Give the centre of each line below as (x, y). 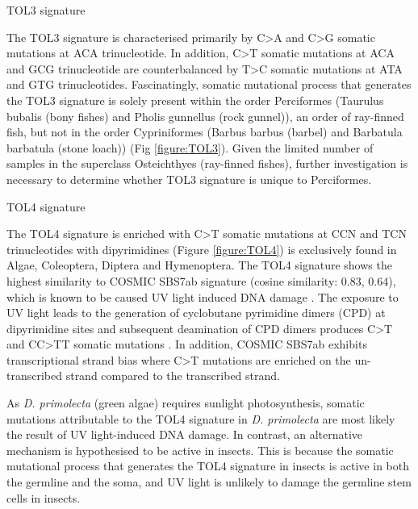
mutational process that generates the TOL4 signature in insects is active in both (208, 466)
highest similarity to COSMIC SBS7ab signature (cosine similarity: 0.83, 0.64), (201, 280)
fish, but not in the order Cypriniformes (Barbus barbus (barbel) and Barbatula (205, 132)
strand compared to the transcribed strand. (173, 375)
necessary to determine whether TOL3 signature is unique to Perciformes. (189, 179)
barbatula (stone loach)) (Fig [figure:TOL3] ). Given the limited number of (190, 147)
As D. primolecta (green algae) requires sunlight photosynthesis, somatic (186, 403)
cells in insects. (44, 497)
